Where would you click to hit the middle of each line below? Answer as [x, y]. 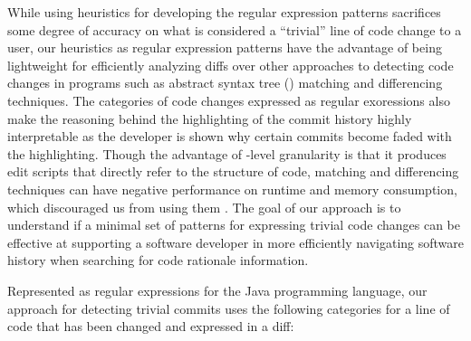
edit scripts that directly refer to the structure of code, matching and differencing [233, 171]
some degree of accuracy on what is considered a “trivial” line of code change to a [235, 29]
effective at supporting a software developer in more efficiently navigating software [235, 242]
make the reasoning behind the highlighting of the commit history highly [210, 118]
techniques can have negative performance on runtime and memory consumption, [232, 189]
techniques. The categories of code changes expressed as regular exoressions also [229, 100]
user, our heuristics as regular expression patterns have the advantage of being [225, 47]
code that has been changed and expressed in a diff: [151, 326]
